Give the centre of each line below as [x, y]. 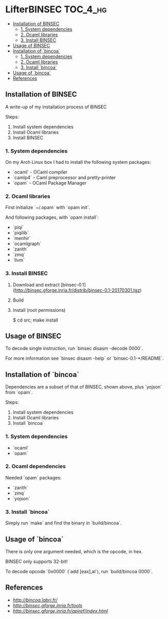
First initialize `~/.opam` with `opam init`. [48, 208]
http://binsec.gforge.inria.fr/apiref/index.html [60, 611]
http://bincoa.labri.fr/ [35, 600]
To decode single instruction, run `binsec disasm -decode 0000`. [74, 348]
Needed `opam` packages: [33, 477]
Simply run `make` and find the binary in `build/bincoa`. [63, 523]
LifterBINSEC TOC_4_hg [56, 10]
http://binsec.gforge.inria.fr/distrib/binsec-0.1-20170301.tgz [77, 290]
